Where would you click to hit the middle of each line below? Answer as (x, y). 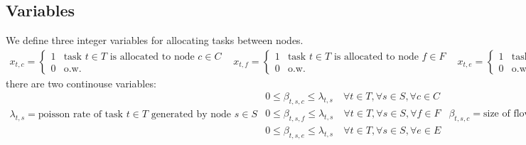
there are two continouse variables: (81, 83)
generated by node (191, 115)
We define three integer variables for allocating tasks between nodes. (155, 40)
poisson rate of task (80, 115)
